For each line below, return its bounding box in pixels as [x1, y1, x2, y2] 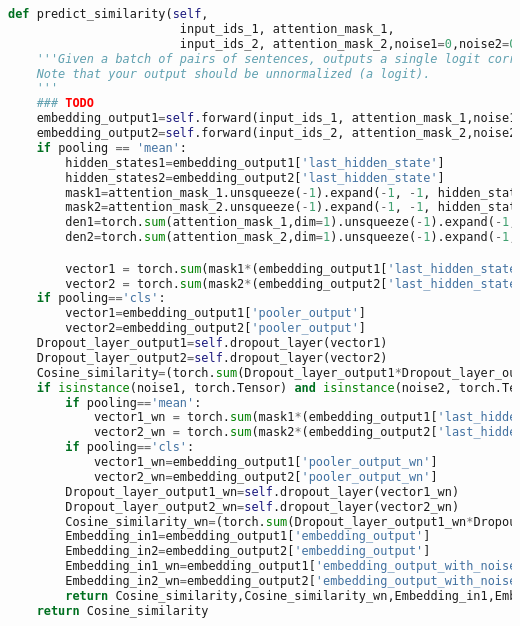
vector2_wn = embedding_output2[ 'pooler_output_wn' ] [93, 469, 438, 484]
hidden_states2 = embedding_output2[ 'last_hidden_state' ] [65, 170, 445, 185]
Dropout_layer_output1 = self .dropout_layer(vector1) [36, 336, 388, 351]
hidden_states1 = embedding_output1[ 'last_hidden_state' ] [65, 155, 445, 170]
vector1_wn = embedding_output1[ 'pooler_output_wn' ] [93, 455, 438, 470]
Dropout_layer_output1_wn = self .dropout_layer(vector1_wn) [65, 484, 460, 499]
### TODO [36, 96, 94, 111]
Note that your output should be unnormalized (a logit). [36, 66, 431, 81]
